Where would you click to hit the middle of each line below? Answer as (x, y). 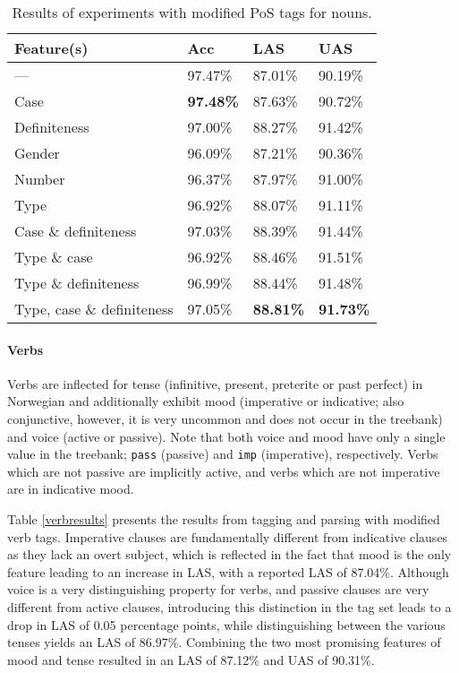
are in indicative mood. (71, 489)
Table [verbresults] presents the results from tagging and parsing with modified (224, 519)
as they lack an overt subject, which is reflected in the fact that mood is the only (229, 554)
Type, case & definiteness (94, 309)
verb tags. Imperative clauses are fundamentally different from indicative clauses (228, 536)
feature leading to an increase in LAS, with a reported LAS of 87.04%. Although (228, 571)
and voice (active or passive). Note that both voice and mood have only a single (226, 436)
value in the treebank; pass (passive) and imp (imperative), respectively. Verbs (223, 454)
